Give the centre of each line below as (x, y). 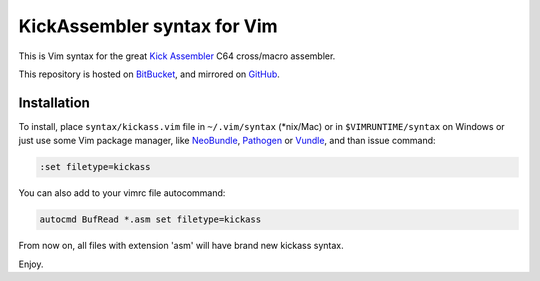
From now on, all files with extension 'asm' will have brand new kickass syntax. (181, 246)
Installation (54, 102)
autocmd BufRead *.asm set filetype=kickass (150, 219)
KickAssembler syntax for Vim (148, 26)
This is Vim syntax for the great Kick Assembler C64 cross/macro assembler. (177, 56)
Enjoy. (31, 264)
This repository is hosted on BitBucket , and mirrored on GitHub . (149, 74)
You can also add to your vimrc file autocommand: (122, 193)
